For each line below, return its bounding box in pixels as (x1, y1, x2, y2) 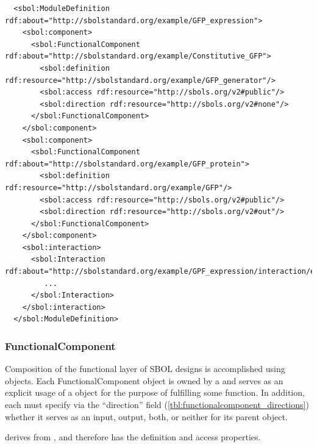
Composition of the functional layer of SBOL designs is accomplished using (5, 362, 285, 375)
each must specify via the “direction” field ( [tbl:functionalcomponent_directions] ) (5, 398, 309, 411)
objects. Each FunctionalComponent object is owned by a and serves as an (5, 374, 283, 387)
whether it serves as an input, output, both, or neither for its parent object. (5, 410, 288, 423)
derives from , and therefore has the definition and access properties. (5, 431, 261, 443)
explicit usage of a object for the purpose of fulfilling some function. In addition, (5, 386, 305, 399)
